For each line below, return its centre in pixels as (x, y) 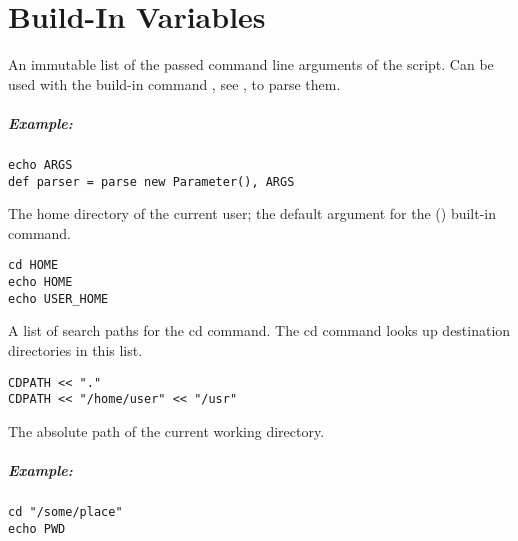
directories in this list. (75, 349)
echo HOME (40, 282)
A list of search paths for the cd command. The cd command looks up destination (259, 330)
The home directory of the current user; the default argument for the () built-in (252, 213)
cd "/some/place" (65, 512)
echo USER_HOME (58, 298)
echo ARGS (40, 164)
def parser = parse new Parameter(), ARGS (151, 181)
